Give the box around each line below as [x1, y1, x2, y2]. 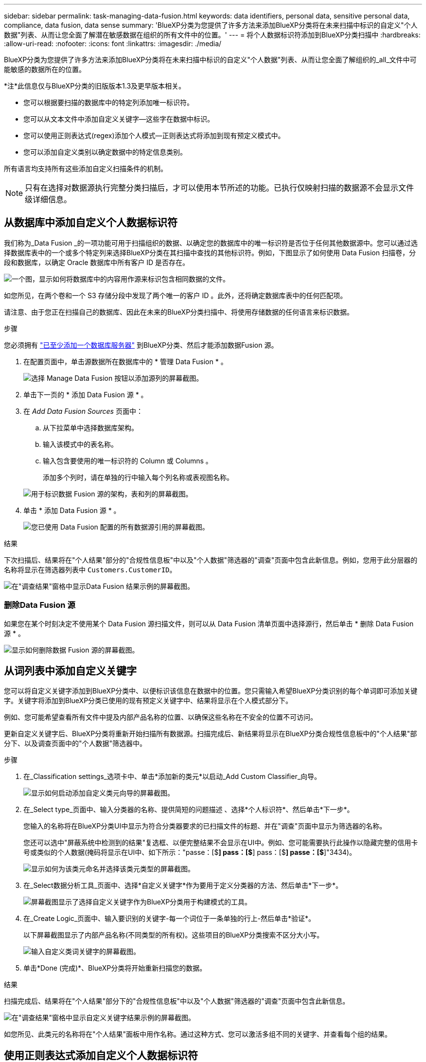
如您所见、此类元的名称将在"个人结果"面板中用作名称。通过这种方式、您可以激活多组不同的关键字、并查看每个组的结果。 [4, 1030, 392, 1039]
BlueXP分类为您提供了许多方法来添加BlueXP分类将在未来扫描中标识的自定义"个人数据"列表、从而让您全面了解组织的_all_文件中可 [4, 55, 417, 64]
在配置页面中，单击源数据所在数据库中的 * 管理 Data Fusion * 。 [23, 357, 228, 366]
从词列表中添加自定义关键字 [4, 665, 137, 677]
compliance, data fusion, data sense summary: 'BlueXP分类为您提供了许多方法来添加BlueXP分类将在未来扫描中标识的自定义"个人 [4, 21, 418, 29]
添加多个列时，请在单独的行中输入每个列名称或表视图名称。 [43, 473, 233, 481]
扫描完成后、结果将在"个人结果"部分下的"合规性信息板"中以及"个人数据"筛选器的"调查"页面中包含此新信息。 [4, 997, 350, 1006]
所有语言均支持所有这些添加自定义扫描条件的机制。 [4, 164, 167, 173]
